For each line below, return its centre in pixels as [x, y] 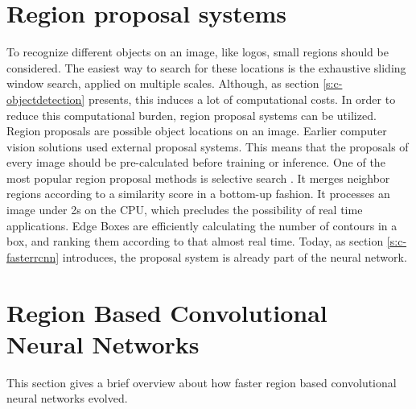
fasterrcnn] [33, 256]
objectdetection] [46, 99]
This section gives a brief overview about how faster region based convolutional [202, 382]
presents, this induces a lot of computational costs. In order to [242, 99]
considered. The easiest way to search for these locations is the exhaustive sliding [206, 67]
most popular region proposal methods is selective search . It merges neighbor [198, 178]
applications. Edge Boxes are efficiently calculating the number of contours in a [202, 225]
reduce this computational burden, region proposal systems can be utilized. [192, 115]
